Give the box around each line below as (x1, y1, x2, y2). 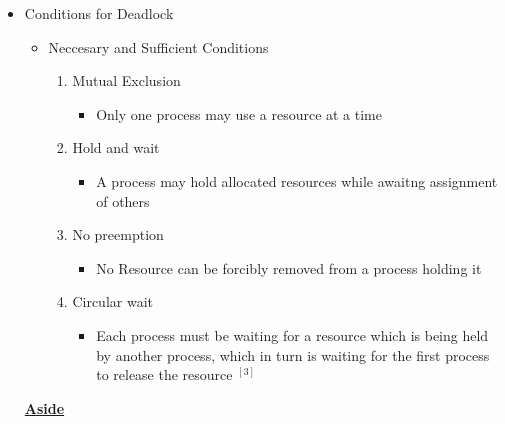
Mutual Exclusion (72, 70, 181, 91)
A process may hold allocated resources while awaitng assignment (96, 170, 498, 191)
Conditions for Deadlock (24, 3, 174, 23)
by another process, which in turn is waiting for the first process (96, 344, 490, 365)
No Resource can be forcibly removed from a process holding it (96, 257, 482, 278)
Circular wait (72, 291, 153, 312)
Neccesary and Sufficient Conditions (48, 36, 269, 57)
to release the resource (96, 364, 233, 385)
